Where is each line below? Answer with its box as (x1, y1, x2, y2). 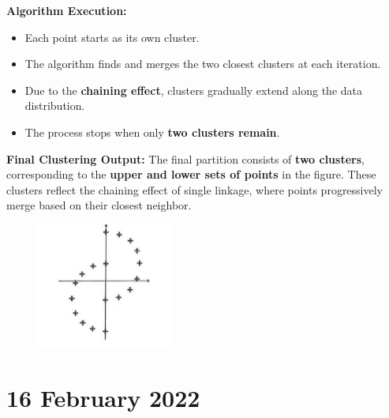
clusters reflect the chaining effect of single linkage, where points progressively (6, 181, 383, 198)
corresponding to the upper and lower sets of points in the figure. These (6, 166, 376, 183)
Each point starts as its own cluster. (24, 28, 200, 45)
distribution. (24, 97, 85, 114)
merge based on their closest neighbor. (6, 197, 192, 213)
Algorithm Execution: (6, 2, 127, 18)
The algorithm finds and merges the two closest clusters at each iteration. (24, 55, 381, 72)
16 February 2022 (6, 381, 200, 413)
